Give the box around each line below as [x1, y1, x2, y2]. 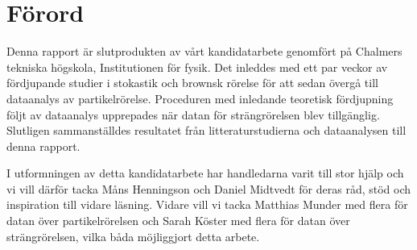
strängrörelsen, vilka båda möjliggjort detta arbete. [6, 227, 260, 244]
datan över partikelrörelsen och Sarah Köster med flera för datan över [6, 212, 350, 229]
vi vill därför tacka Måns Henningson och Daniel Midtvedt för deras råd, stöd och [6, 180, 411, 197]
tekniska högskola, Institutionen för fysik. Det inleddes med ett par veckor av [6, 58, 388, 75]
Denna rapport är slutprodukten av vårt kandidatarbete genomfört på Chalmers [6, 43, 403, 60]
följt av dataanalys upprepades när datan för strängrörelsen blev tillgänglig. [6, 106, 380, 123]
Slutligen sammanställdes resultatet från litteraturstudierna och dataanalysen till [6, 122, 407, 139]
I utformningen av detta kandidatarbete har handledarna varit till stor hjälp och [6, 165, 404, 181]
